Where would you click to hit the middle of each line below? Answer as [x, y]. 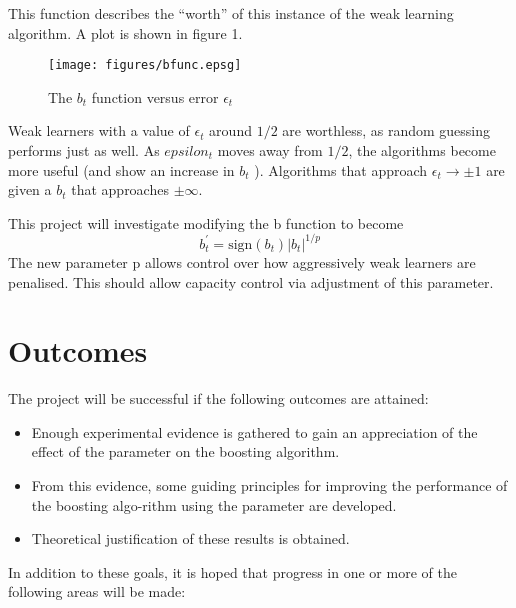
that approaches [120, 189]
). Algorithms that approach [341, 169]
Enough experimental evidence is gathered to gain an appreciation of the [254, 431]
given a [30, 189]
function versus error [155, 96]
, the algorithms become [422, 150]
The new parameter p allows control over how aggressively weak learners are [242, 261]
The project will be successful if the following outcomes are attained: [218, 398]
